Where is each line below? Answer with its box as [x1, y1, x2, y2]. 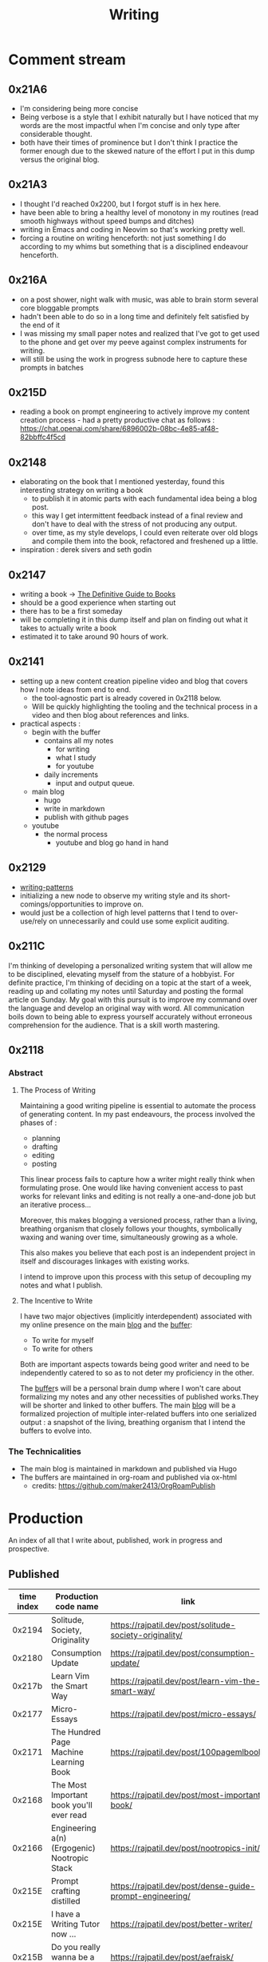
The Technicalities [8, 1446, 82, 1457]
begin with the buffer [31, 727, 101, 737]
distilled [50, 1896, 81, 1907]
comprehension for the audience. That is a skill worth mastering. [8, 1020, 220, 1030]
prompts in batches [19, 362, 84, 372]
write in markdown [43, 803, 105, 813]
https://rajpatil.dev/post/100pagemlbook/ [110, 1747, 266, 1758]
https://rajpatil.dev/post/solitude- [110, 1620, 236, 1631]
